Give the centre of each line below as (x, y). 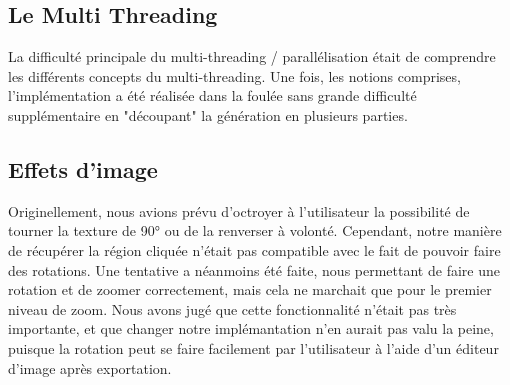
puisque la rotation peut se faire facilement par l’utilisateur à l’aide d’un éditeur (253, 347)
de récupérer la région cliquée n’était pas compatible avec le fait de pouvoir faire (254, 249)
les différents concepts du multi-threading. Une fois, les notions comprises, (234, 75)
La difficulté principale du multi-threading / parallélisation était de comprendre (252, 56)
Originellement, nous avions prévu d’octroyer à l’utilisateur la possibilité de (239, 210)
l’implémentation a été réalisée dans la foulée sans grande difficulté (212, 95)
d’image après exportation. (90, 367)
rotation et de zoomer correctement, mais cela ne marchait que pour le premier (250, 289)
